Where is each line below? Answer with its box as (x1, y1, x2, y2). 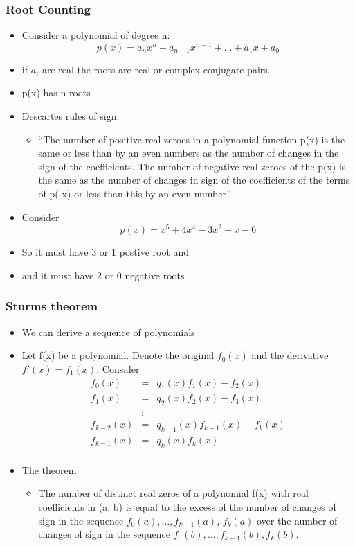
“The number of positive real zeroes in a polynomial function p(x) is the (38, 132, 345, 146)
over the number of (257, 513, 338, 527)
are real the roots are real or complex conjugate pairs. (42, 62, 271, 76)
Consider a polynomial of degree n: (21, 28, 170, 42)
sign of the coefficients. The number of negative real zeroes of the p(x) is (38, 159, 346, 173)
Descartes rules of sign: (21, 109, 120, 123)
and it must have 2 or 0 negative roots (21, 267, 185, 282)
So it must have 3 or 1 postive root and (21, 245, 190, 259)
